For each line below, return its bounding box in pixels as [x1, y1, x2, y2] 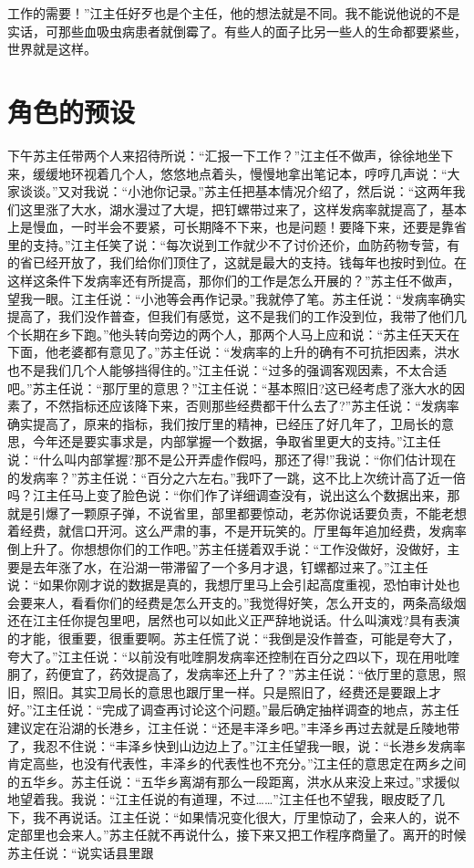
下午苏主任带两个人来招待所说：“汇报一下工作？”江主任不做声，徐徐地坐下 [7, 145, 454, 164]
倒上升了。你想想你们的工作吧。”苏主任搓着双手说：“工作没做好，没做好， [7, 539, 448, 558]
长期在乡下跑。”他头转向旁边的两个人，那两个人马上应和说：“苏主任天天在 [19, 324, 460, 343]
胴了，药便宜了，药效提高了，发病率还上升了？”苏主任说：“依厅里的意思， [7, 664, 454, 684]
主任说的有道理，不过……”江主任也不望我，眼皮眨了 [128, 790, 432, 809]
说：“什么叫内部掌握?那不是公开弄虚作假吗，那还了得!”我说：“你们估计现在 [7, 450, 457, 468]
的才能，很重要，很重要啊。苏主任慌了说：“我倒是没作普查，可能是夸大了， [7, 628, 460, 647]
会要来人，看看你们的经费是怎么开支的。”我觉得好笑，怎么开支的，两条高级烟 [7, 592, 467, 612]
